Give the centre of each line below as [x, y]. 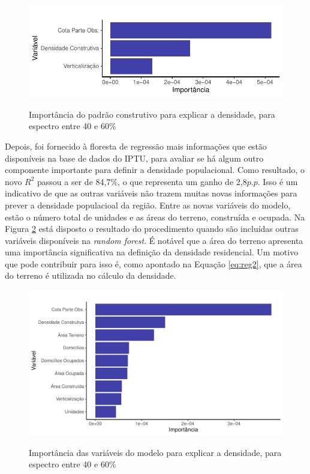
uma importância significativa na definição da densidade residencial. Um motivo [152, 252]
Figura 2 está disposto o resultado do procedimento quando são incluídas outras [152, 229]
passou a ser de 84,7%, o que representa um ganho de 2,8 [142, 181]
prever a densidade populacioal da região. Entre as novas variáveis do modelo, [148, 205]
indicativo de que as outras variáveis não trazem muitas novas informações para [151, 193]
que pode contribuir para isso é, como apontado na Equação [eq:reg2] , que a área [154, 263]
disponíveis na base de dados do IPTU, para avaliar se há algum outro [134, 158]
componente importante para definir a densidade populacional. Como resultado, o [155, 170]
